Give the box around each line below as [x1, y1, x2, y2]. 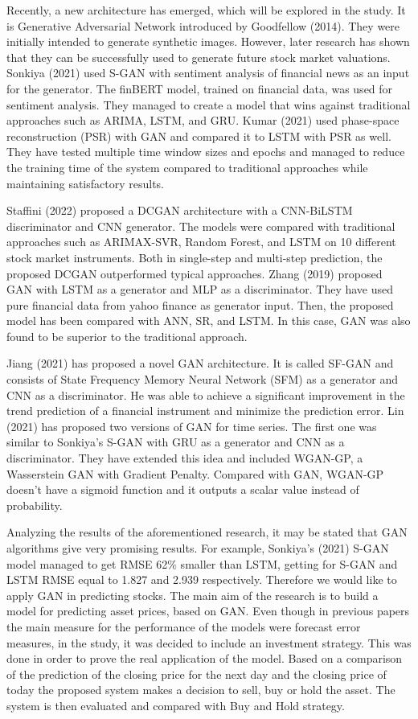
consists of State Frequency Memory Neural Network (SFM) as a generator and [6, 371, 399, 388]
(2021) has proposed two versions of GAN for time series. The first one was [6, 417, 377, 434]
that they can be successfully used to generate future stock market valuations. [6, 48, 391, 65]
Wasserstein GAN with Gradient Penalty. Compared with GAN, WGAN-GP [6, 465, 384, 482]
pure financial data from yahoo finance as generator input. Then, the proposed [6, 296, 394, 313]
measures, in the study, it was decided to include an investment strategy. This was [6, 634, 412, 651]
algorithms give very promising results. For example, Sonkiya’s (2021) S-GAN [6, 540, 389, 556]
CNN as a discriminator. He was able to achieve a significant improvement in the [6, 386, 405, 403]
